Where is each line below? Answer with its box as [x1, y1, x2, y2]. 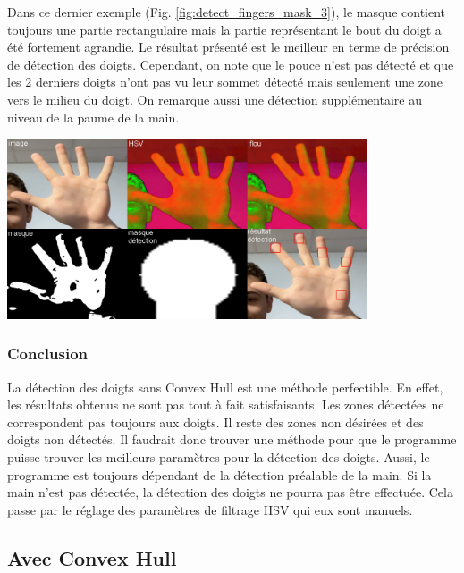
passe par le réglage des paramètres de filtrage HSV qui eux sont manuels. [7, 500, 413, 518]
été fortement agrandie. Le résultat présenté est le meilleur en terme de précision [7, 38, 450, 56]
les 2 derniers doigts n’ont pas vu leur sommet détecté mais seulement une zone [7, 72, 443, 91]
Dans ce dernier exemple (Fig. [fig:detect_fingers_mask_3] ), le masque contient [7, 3, 446, 21]
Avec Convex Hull [7, 544, 177, 571]
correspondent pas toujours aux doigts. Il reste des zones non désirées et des [7, 412, 424, 431]
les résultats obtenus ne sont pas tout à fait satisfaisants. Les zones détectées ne [7, 395, 444, 414]
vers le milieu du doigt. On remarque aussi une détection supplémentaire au [7, 89, 423, 108]
